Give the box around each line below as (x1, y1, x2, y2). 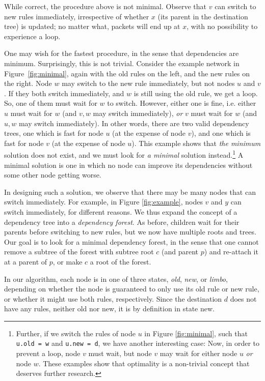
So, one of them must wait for (4, 98, 97, 108)
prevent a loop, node (16, 348, 81, 359)
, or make (52, 256, 83, 267)
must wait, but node (88, 348, 152, 359)
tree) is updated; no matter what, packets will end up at (4, 21, 180, 32)
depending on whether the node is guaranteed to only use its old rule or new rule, (4, 283, 259, 294)
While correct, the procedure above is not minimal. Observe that (4, 1, 207, 11)
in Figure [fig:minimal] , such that (144, 328, 248, 338)
